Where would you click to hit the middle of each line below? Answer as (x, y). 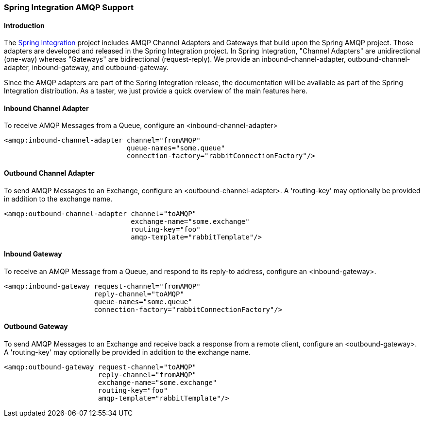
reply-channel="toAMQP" (139, 294)
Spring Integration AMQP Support (69, 7)
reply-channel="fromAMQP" (147, 375)
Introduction (24, 25)
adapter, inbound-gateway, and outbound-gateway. (86, 68)
